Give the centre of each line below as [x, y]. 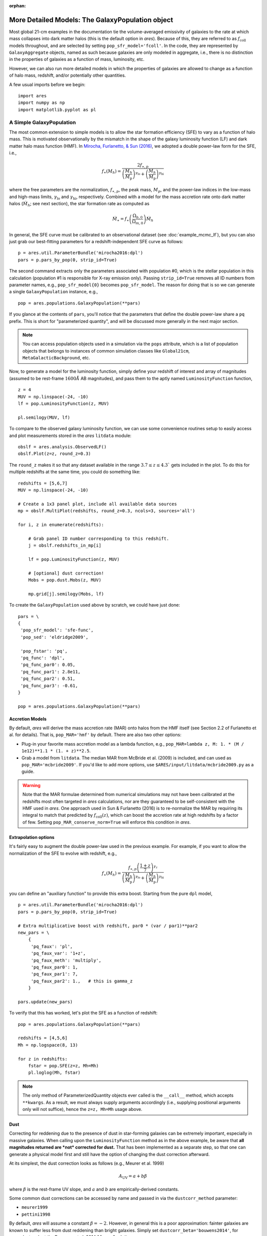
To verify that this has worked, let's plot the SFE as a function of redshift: [83, 1013]
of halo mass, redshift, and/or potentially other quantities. [67, 75]
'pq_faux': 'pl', [52, 946]
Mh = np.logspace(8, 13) [48, 1045]
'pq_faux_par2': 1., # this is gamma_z [82, 981]
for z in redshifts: [43, 1059]
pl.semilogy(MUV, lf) [44, 417]
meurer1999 [35, 1207]
